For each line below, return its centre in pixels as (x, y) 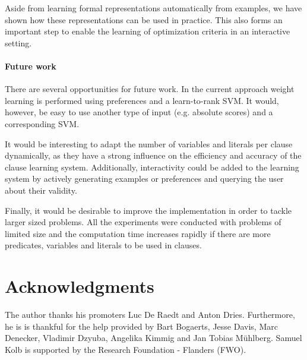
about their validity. (41, 190)
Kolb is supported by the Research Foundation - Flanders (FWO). (126, 349)
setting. (18, 42)
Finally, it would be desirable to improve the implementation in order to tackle (148, 210)
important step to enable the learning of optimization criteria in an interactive (148, 31)
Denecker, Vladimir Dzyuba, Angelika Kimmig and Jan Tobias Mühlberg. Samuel (153, 338)
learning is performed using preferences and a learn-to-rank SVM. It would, (142, 100)
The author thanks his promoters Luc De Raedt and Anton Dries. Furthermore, (150, 315)
